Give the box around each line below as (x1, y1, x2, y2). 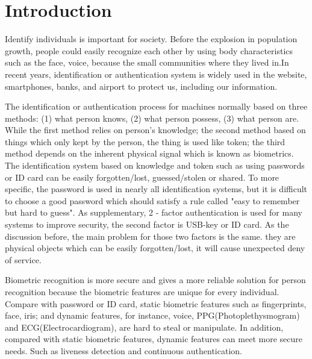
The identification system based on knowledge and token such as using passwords (5, 159, 305, 172)
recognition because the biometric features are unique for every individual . (5, 286, 279, 298)
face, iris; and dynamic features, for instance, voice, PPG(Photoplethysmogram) (5, 309, 300, 322)
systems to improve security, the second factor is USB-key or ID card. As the (5, 218, 289, 231)
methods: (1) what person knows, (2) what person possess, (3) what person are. (5, 111, 299, 124)
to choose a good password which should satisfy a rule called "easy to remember (5, 194, 300, 207)
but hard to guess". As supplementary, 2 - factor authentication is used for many (5, 206, 302, 219)
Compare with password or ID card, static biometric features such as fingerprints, (5, 297, 307, 310)
